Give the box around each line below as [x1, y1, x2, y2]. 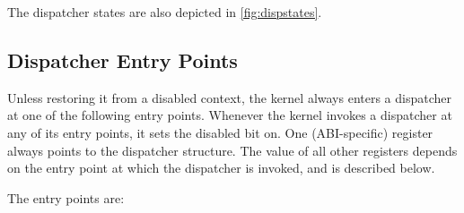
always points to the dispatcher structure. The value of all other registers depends [7, 141, 458, 159]
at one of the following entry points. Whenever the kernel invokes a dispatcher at [7, 106, 452, 124]
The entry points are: [7, 188, 125, 207]
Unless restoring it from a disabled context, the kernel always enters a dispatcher [7, 88, 452, 106]
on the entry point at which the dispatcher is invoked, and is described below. [7, 158, 435, 177]
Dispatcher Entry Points [7, 46, 238, 73]
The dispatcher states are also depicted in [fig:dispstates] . [7, 3, 322, 21]
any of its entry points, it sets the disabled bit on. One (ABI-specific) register [7, 123, 433, 141]
